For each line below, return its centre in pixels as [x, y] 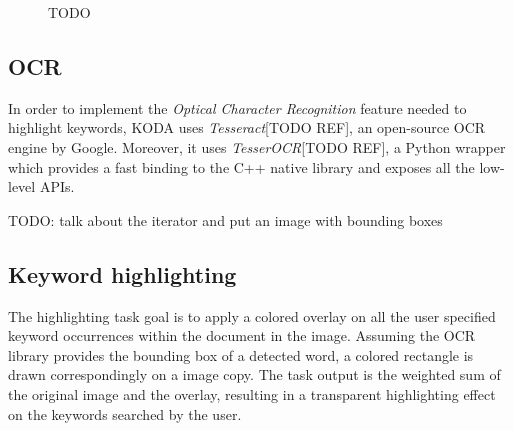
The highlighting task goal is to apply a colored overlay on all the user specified [252, 315]
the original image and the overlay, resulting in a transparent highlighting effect [252, 393]
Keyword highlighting [122, 273]
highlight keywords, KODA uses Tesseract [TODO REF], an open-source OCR [247, 127]
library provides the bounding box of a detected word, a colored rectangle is [241, 354]
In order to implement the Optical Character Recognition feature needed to [237, 107]
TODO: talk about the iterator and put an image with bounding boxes [225, 219]
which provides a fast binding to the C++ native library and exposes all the [241, 166]
